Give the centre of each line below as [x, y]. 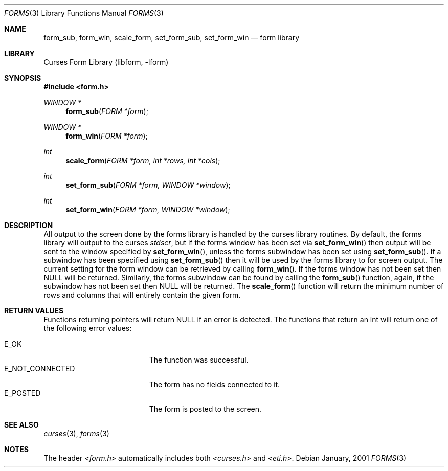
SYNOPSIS [23, 78]
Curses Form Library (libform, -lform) [106, 62]
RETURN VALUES [34, 311]
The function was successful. [199, 360]
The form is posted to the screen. [205, 409]
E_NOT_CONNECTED [40, 368]
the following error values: [88, 328]
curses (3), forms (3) [76, 433]
